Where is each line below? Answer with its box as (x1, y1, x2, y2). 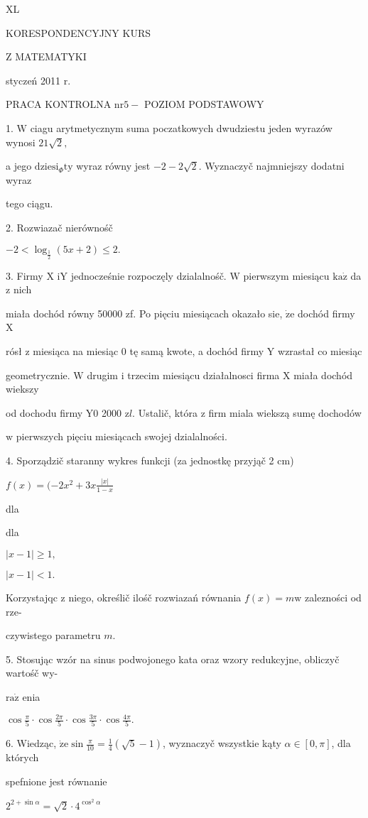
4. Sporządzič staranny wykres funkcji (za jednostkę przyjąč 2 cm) (6, 453, 294, 468)
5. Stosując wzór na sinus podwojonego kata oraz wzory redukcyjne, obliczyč (6, 651, 340, 666)
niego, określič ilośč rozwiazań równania (68, 589, 242, 604)
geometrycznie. (6, 367, 70, 382)
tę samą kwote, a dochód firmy (129, 344, 264, 359)
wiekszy (6, 381, 39, 396)
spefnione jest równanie (6, 773, 107, 788)
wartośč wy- (6, 665, 58, 680)
